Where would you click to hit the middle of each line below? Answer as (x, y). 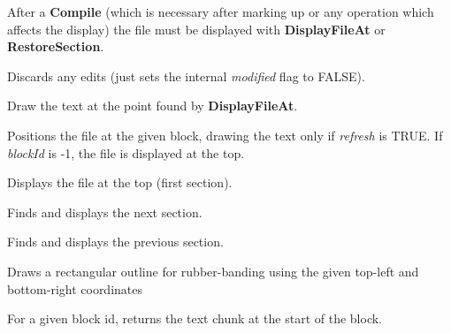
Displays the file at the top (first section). (120, 182)
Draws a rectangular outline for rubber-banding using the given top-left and (213, 271)
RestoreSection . (56, 46)
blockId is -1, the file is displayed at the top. (126, 152)
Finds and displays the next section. (105, 212)
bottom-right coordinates (75, 288)
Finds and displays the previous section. (115, 242)
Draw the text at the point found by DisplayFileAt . (153, 106)
